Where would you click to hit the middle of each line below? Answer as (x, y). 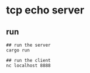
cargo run (18, 50)
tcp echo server (45, 10)
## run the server (28, 45)
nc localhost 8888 (28, 65)
